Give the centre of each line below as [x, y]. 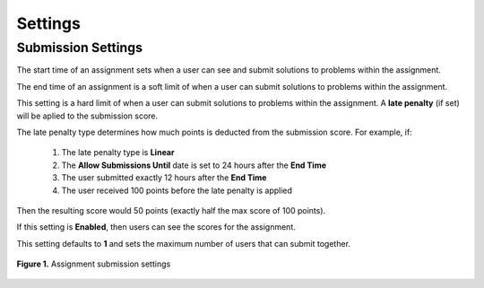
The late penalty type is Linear [118, 153]
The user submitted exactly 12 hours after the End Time [164, 178]
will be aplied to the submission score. [87, 116]
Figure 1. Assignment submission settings [94, 264]
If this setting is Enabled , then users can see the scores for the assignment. [156, 227]
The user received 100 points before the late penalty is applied [177, 190]
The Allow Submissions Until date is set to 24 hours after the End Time [194, 165]
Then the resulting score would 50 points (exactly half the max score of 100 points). [171, 210]
